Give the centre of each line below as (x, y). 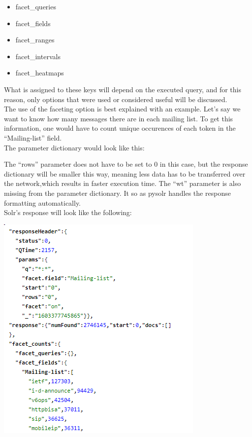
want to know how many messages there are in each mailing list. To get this (119, 118)
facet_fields (33, 23)
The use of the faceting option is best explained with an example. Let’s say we (122, 109)
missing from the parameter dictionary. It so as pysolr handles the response (117, 193)
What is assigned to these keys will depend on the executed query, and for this (123, 89)
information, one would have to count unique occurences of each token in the (120, 128)
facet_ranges (35, 40)
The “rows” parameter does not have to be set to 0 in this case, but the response (126, 164)
